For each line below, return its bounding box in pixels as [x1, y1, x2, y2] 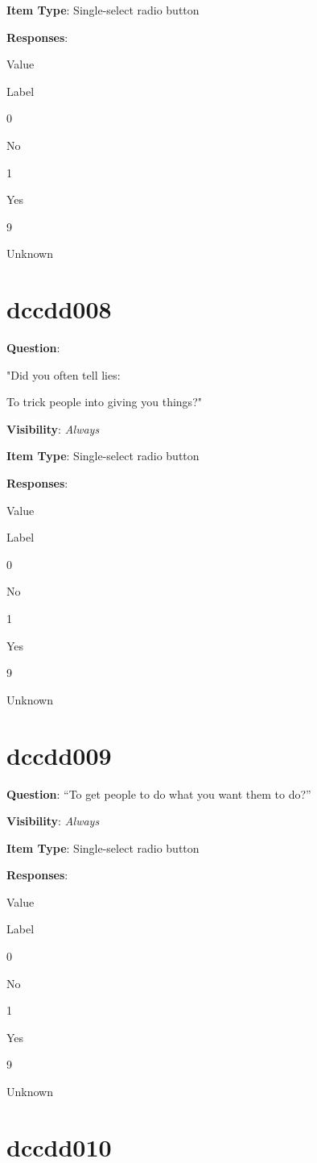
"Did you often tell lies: [6, 366, 121, 383]
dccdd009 [6, 738, 112, 771]
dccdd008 [6, 293, 112, 326]
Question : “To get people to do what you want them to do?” [6, 785, 311, 802]
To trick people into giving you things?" [6, 393, 202, 410]
